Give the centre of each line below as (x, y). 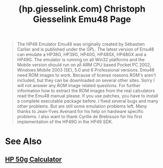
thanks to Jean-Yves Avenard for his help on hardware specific (80, 112)
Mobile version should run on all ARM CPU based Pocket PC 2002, (84, 65)
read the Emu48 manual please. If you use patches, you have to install (88, 96)
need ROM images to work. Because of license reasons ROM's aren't (86, 75)
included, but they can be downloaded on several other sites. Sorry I (86, 80)
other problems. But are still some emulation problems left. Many (82, 106)
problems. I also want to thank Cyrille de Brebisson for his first (80, 117)
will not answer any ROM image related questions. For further (79, 86)
